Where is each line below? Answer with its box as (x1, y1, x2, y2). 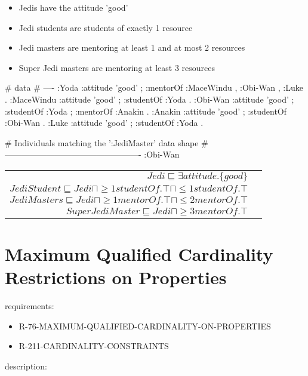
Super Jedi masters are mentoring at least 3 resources (19, 61, 215, 73)
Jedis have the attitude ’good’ (19, 1, 128, 13)
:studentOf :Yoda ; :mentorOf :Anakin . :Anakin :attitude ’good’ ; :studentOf (5, 104, 287, 117)
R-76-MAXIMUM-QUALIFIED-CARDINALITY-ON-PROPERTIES (19, 319, 271, 332)
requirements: (5, 300, 54, 312)
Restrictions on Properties (5, 265, 227, 289)
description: (5, 360, 47, 372)
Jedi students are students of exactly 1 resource (19, 21, 193, 33)
